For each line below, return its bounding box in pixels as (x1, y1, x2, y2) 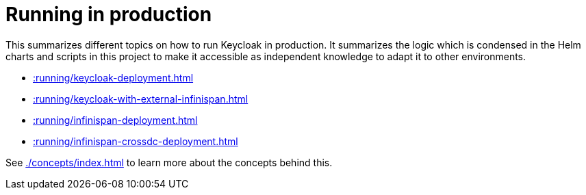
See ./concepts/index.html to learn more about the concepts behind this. (5, 156, 333, 168)
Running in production (5, 3, 212, 26)
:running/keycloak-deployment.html (33, 71, 194, 83)
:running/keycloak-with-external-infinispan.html (33, 92, 249, 105)
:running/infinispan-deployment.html (33, 114, 198, 126)
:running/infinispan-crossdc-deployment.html (33, 135, 238, 147)
